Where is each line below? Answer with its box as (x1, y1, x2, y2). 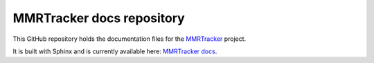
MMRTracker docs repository (12, 10, 185, 26)
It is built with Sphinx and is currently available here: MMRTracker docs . (12, 47, 217, 55)
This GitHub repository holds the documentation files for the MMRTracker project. (12, 35, 247, 43)
